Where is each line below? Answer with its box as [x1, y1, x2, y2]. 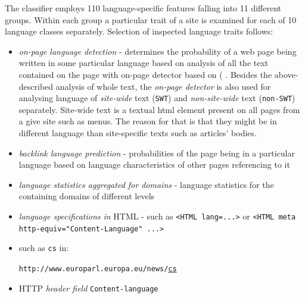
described [18, 80, 54, 92]
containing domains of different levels [18, 190, 155, 202]
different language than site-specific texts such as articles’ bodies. [18, 127, 257, 139]
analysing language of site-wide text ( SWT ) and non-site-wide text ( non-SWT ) [18, 92, 295, 104]
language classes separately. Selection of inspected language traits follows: [5, 25, 273, 37]
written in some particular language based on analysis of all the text [18, 57, 269, 69]
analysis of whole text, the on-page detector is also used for [55, 80, 271, 92]
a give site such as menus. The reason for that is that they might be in [18, 115, 277, 127]
